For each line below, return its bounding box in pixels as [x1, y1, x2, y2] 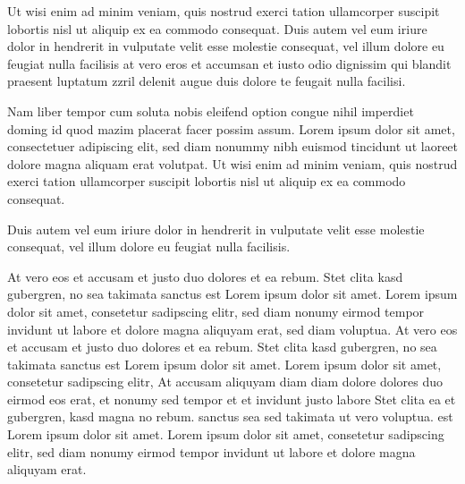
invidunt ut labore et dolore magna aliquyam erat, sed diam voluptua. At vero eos [7, 319, 458, 338]
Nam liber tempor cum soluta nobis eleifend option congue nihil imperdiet [7, 101, 414, 120]
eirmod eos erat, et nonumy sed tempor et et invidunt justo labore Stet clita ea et [7, 389, 456, 408]
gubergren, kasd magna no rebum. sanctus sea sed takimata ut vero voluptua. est [7, 407, 453, 426]
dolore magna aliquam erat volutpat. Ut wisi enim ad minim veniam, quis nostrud [7, 154, 458, 173]
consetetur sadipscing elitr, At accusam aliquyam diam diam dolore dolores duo [7, 372, 444, 391]
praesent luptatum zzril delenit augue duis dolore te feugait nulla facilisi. [7, 72, 406, 90]
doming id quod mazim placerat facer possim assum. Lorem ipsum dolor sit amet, [7, 119, 455, 138]
